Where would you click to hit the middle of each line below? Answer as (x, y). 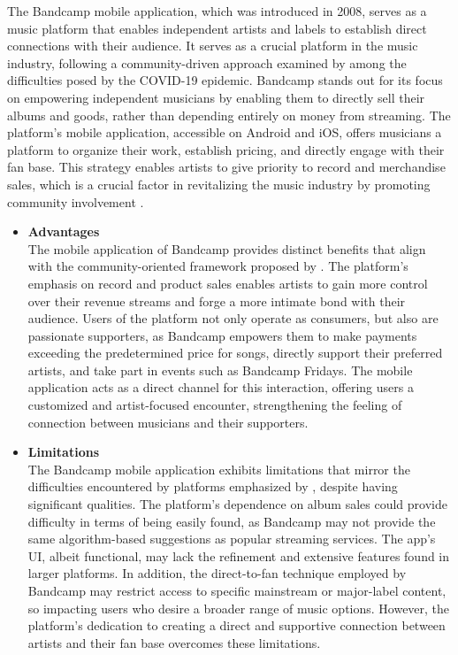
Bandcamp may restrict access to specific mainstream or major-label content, (237, 590)
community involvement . (76, 201)
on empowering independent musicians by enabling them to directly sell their (216, 97)
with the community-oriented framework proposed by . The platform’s (218, 266)
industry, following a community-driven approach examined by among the (207, 62)
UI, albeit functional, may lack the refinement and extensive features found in (239, 555)
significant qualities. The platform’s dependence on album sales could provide (237, 504)
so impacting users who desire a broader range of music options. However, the (239, 608)
